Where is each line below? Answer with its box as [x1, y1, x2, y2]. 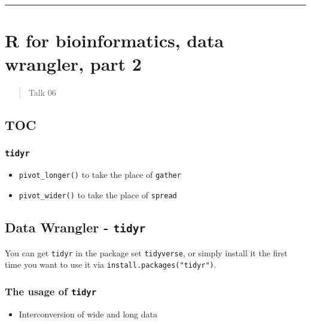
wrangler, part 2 [5, 52, 142, 76]
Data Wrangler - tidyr [5, 218, 146, 237]
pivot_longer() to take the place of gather [19, 168, 181, 181]
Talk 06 [28, 86, 56, 99]
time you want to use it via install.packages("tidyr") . [5, 258, 217, 271]
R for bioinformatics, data [5, 28, 224, 53]
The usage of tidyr [5, 283, 97, 298]
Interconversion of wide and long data [19, 307, 157, 320]
